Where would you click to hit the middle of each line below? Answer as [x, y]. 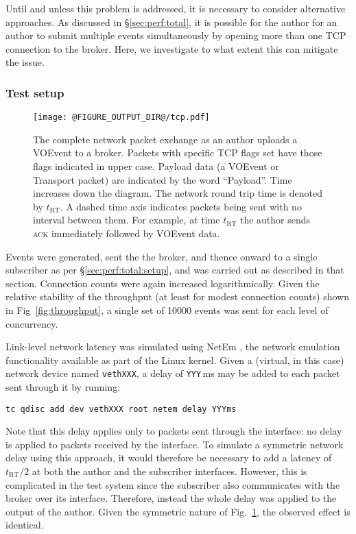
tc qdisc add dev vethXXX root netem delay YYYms [121, 409]
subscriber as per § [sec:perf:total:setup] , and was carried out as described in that [175, 270]
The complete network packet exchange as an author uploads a [165, 139]
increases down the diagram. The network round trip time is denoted [178, 193]
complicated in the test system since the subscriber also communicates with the [173, 484]
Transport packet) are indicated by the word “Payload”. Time [163, 179]
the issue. [25, 62]
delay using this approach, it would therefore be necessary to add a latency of [169, 458]
